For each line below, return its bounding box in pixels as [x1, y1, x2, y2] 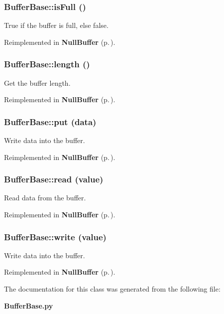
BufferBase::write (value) [4, 230, 107, 243]
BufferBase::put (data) [4, 115, 97, 128]
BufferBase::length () [4, 58, 90, 70]
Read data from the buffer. [4, 192, 86, 203]
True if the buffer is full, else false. [4, 20, 109, 30]
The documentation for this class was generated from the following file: [4, 284, 221, 294]
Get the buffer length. [4, 77, 71, 88]
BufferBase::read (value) [4, 173, 104, 185]
